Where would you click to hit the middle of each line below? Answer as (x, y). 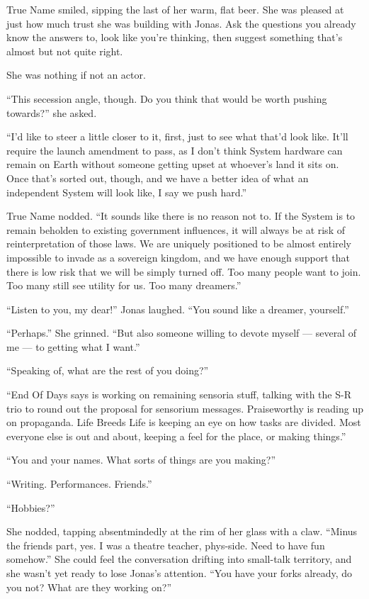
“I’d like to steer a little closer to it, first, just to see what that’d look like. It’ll (177, 136)
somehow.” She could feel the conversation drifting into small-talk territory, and (179, 559)
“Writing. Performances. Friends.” (79, 484)
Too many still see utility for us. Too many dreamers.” (124, 285)
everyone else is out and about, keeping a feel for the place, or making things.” (176, 436)
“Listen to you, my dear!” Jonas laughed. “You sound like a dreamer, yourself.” (178, 309)
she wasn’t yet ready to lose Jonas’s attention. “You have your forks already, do (180, 573)
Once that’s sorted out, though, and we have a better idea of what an (158, 178)
